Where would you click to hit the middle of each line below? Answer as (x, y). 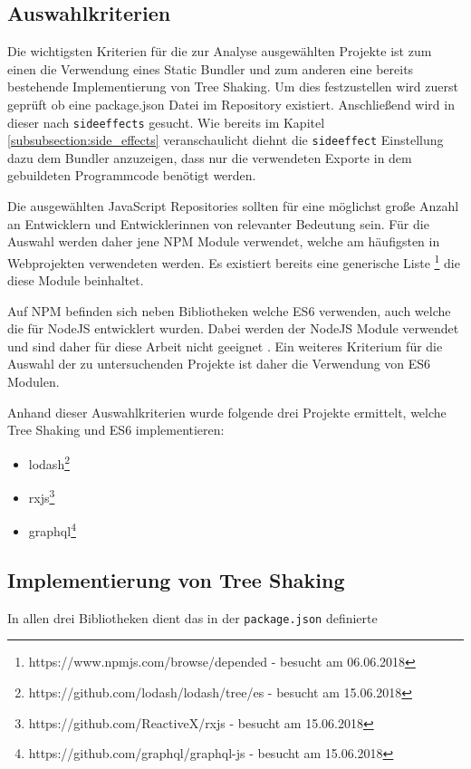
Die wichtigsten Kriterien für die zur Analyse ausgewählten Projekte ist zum (220, 51)
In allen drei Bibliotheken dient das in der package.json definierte (192, 617)
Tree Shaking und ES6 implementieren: (116, 430)
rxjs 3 (42, 496)
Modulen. (34, 382)
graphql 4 (52, 530)
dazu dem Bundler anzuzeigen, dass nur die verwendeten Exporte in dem (210, 157)
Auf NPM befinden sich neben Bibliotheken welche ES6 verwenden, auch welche (229, 310)
